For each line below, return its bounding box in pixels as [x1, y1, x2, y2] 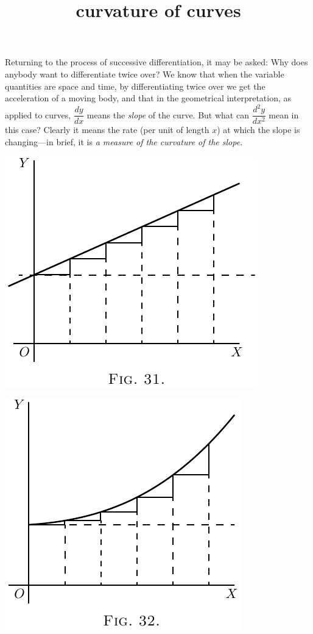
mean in [269, 108, 299, 121]
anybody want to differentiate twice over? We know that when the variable [5, 67, 284, 80]
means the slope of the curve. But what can [86, 108, 249, 121]
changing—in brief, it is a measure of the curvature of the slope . [5, 135, 243, 148]
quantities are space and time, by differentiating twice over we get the [5, 79, 266, 92]
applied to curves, [5, 108, 71, 121]
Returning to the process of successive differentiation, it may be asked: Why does [5, 56, 308, 68]
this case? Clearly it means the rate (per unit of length [5, 123, 209, 136]
